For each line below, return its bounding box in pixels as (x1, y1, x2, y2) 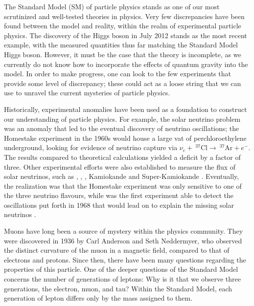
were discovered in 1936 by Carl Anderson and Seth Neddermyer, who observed (4, 235, 242, 245)
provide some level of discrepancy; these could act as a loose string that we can (4, 78, 241, 88)
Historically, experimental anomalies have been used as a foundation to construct (4, 104, 247, 114)
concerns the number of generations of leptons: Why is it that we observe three (4, 274, 241, 284)
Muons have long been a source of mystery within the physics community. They (4, 226, 243, 236)
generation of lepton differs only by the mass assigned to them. (4, 293, 193, 303)
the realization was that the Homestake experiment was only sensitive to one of (4, 180, 242, 191)
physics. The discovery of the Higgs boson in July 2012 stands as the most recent (4, 30, 247, 40)
